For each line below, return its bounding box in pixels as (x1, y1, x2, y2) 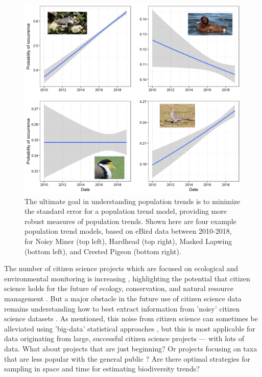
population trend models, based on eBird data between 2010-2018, (25, 226, 232, 236)
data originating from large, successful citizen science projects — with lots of (4, 333, 244, 344)
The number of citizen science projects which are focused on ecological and (4, 263, 239, 274)
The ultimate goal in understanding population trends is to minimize (25, 195, 241, 206)
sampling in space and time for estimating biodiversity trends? (4, 363, 200, 374)
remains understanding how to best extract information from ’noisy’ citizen (4, 303, 240, 314)
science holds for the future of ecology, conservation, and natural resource (4, 283, 234, 294)
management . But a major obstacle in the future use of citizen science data (4, 293, 242, 303)
